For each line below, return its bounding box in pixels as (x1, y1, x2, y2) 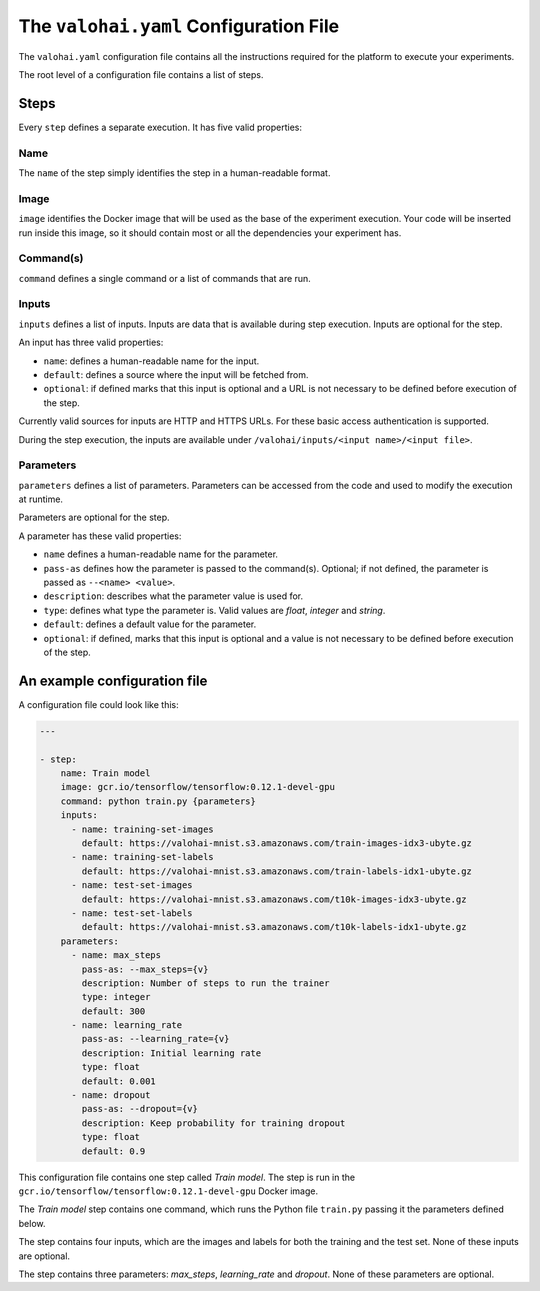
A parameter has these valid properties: (18, 530, 182, 542)
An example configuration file (18, 672, 208, 689)
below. (18, 1217, 46, 1229)
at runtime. (18, 493, 64, 505)
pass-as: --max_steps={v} (81, 963, 209, 975)
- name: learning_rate (71, 1020, 183, 1031)
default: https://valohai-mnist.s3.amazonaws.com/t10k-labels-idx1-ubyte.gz (81, 921, 467, 933)
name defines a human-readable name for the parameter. (43, 548, 279, 560)
